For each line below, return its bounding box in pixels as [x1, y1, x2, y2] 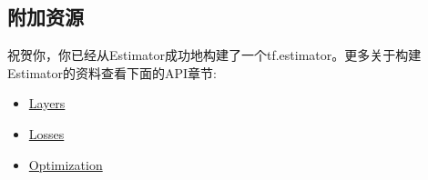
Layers [28, 94, 66, 113]
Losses [28, 124, 65, 143]
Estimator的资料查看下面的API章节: [7, 63, 217, 82]
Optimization [28, 155, 103, 174]
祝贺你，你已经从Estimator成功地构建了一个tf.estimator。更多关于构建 [7, 45, 422, 65]
